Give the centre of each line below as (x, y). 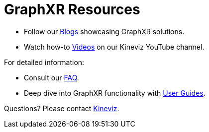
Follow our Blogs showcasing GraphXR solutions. (104, 31)
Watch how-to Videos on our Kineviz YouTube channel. (114, 47)
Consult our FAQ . (52, 77)
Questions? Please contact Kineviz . (62, 108)
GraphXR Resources (72, 9)
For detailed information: (44, 62)
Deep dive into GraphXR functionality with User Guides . (115, 93)
